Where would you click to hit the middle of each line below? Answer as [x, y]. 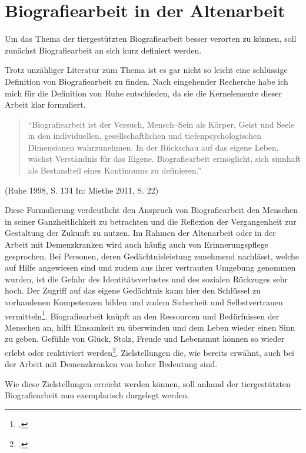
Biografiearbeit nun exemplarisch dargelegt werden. [97, 395]
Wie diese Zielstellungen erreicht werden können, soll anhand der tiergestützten [148, 383]
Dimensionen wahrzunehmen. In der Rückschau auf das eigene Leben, [153, 147]
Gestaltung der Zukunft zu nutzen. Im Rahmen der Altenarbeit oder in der [140, 233]
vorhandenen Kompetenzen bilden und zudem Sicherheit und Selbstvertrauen [144, 302]
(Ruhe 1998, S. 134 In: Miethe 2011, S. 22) [82, 190]
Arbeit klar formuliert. [45, 104]
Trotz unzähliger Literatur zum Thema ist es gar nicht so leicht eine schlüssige [146, 70]
